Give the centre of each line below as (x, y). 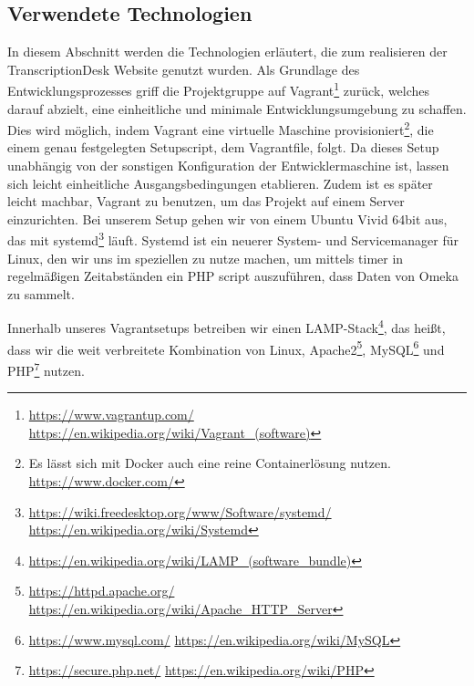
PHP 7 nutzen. (46, 369)
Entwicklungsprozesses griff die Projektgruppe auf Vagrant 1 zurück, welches (219, 89)
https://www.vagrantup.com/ (111, 415)
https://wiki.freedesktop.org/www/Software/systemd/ (180, 511)
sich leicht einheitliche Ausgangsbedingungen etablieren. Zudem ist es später (220, 183)
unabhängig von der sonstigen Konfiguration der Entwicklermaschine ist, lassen (228, 166)
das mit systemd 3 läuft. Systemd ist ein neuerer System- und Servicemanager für (233, 239)
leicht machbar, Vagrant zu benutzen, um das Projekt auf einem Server (206, 201)
